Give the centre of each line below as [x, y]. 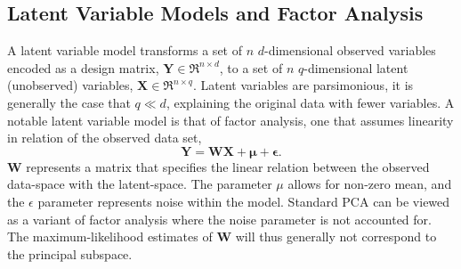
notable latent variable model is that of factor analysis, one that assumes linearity [230, 120]
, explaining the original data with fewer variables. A [310, 102]
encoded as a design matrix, [83, 67]
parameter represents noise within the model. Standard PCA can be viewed [244, 201]
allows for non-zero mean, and [370, 184]
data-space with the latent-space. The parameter [140, 184]
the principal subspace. [70, 253]
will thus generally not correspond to [336, 236]
